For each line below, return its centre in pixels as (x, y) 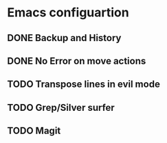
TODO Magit (34, 131)
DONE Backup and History (64, 38)
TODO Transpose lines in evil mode (83, 84)
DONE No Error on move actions (77, 61)
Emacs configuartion (68, 13)
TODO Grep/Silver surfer (61, 107)
